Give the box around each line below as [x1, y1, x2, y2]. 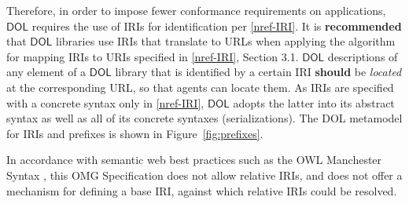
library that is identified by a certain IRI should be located [115, 64, 402, 80]
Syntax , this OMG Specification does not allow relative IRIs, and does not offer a [6, 166, 403, 183]
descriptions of [327, 48, 398, 64]
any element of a [6, 64, 87, 80]
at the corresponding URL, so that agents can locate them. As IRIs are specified [6, 78, 394, 95]
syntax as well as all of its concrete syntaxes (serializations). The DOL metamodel [6, 110, 403, 126]
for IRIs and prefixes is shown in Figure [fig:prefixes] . [6, 125, 263, 141]
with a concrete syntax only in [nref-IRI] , [6, 94, 204, 111]
